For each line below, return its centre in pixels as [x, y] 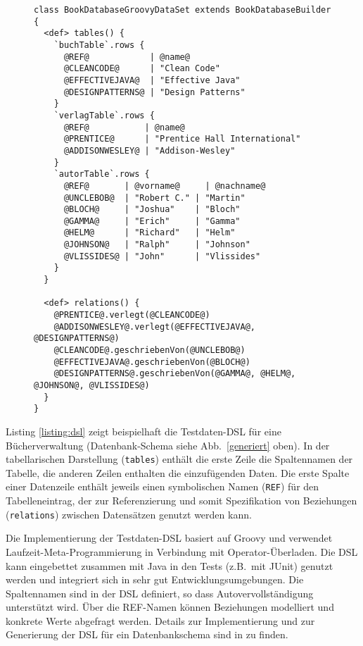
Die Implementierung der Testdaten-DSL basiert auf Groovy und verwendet [169, 538]
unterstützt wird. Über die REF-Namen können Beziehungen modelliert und [170, 607]
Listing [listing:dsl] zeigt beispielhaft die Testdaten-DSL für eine [144, 431]
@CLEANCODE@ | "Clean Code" [142, 69]
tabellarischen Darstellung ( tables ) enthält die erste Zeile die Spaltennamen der [179, 459]
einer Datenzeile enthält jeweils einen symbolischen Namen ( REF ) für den [163, 486]
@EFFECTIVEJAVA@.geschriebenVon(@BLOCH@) [152, 362]
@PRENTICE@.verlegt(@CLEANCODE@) [132, 315]
